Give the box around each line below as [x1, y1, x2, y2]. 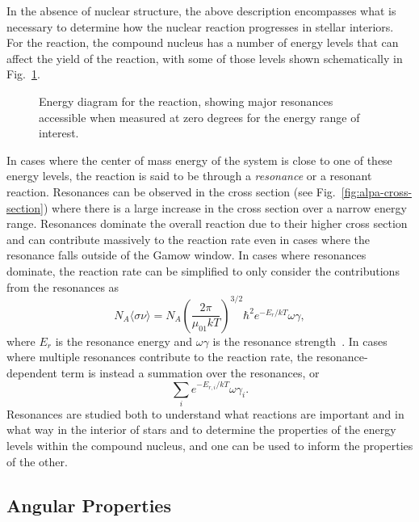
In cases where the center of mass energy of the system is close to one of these [6, 151, 392, 168]
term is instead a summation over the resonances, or [61, 364, 320, 381]
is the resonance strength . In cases [212, 332, 388, 349]
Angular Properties [6, 492, 171, 517]
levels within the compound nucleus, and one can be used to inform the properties [6, 437, 413, 454]
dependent [6, 364, 58, 381]
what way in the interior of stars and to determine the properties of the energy [6, 421, 396, 438]
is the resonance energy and [55, 332, 193, 349]
